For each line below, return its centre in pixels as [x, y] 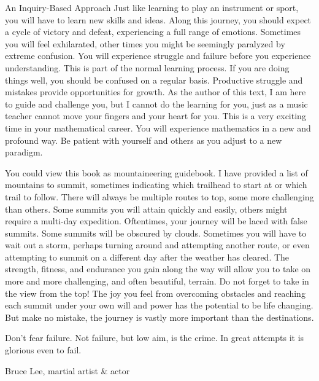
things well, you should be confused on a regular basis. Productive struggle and [154, 80]
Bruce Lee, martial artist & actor [67, 370]
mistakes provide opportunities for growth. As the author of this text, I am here [156, 92]
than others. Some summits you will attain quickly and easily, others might [146, 209]
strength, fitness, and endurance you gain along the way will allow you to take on [158, 269]
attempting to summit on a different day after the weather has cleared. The [147, 257]
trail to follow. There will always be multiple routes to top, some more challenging [159, 196]
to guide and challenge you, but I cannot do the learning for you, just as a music [156, 104]
